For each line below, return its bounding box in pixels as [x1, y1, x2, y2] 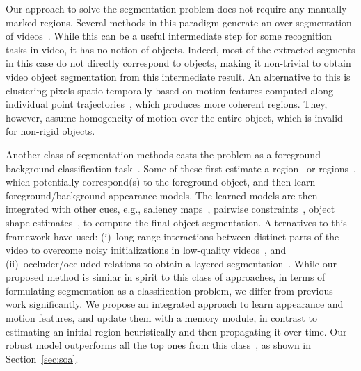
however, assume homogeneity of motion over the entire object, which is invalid [6, 110, 343, 124]
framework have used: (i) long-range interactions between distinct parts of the [6, 229, 339, 243]
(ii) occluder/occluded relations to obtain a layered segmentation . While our [6, 256, 337, 270]
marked [6, 15, 38, 29]
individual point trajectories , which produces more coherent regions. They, [6, 97, 328, 111]
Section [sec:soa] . [6, 351, 79, 365]
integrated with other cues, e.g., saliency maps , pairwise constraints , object [6, 201, 335, 216]
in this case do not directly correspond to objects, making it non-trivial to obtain [6, 56, 351, 70]
